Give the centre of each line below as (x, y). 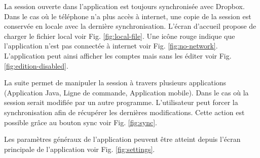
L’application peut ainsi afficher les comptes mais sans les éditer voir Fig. (118, 55)
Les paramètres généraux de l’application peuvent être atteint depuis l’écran (122, 139)
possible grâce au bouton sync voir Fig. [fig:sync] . (81, 122)
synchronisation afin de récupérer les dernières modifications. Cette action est (124, 112)
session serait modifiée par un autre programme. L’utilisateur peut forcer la (121, 102)
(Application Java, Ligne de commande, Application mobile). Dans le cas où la (126, 92)
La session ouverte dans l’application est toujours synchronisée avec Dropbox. (124, 6)
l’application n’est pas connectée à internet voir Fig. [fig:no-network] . (111, 46)
